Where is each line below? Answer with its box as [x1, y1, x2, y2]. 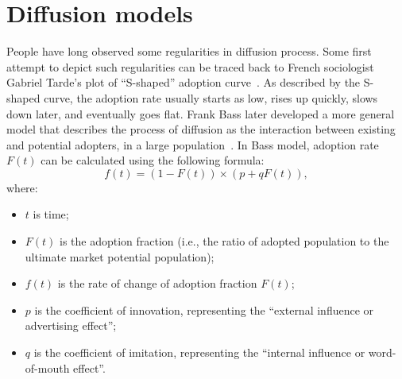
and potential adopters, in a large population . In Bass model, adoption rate [6, 136, 379, 153]
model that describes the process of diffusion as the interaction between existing [6, 121, 396, 137]
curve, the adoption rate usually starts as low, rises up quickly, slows [44, 89, 378, 106]
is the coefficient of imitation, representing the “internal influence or [33, 344, 365, 361]
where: [6, 179, 38, 195]
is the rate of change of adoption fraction [57, 275, 257, 292]
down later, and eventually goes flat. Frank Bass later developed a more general [6, 105, 395, 122]
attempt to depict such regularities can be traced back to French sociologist [6, 58, 374, 75]
